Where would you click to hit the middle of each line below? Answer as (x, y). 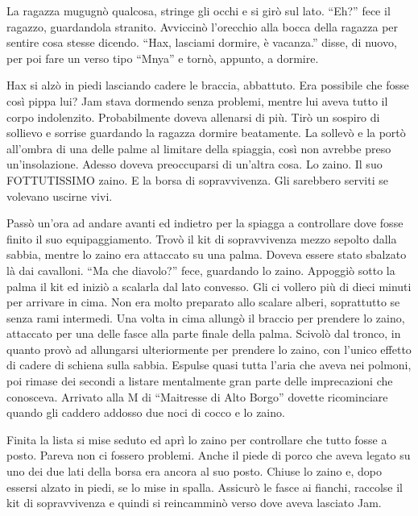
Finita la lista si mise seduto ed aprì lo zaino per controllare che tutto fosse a (197, 439)
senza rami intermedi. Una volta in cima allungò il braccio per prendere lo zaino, (206, 317)
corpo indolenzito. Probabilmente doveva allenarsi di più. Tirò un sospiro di (193, 117)
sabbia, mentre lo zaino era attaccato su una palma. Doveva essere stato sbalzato (207, 254)
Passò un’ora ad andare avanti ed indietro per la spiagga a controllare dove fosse (205, 223)
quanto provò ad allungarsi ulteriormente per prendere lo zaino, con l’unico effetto (209, 349)
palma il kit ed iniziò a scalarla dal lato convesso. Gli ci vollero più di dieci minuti (209, 286)
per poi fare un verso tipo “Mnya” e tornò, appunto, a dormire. (163, 58)
